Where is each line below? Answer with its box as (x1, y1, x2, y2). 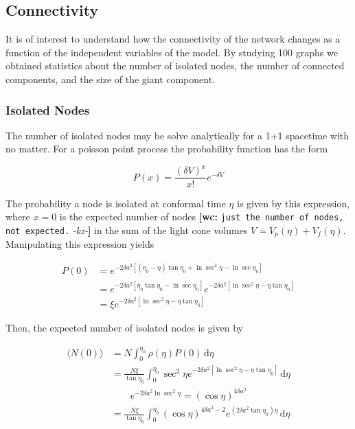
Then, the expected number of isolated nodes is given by (5, 321, 243, 335)
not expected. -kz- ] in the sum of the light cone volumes (5, 222, 248, 237)
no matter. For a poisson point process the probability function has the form (5, 141, 328, 156)
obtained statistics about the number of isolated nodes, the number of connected (5, 58, 345, 73)
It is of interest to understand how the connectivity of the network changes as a (5, 32, 341, 46)
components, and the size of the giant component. (5, 71, 216, 86)
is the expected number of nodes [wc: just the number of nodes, (59, 209, 344, 224)
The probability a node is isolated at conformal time (5, 196, 226, 210)
